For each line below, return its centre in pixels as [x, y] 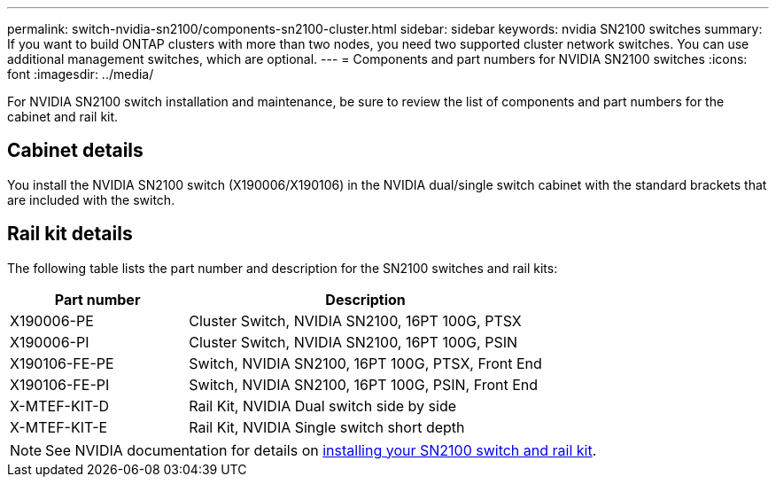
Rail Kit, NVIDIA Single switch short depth [327, 427]
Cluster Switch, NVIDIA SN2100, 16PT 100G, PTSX [355, 320]
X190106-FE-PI [60, 384]
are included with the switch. [91, 199]
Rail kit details [70, 234]
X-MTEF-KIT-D [60, 406]
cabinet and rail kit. [63, 117]
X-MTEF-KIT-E [59, 427]
